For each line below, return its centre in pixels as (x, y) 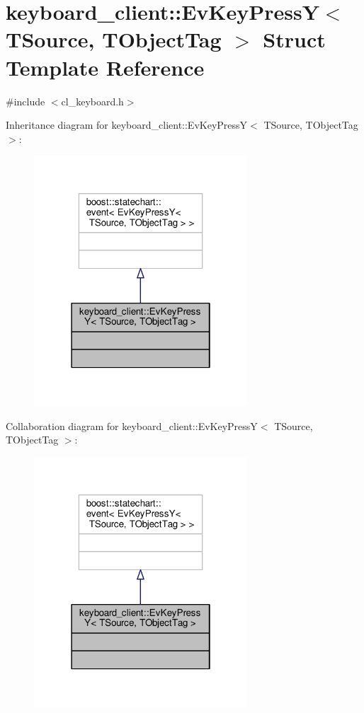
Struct (294, 39)
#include (25, 101)
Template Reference (105, 67)
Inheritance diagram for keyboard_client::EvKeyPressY (127, 125)
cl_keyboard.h (92, 101)
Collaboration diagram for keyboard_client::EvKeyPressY (132, 425)
